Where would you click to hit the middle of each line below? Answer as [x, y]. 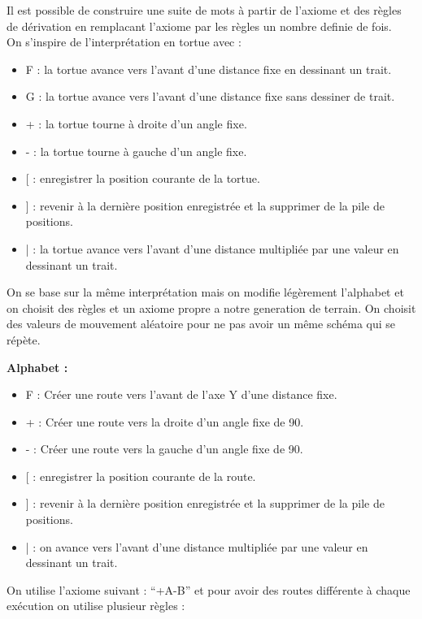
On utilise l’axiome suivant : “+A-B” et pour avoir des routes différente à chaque [209, 589]
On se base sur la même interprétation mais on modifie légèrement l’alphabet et [205, 292]
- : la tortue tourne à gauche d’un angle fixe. [136, 151]
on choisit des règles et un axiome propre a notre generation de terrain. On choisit [211, 307]
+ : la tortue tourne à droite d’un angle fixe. [136, 123]
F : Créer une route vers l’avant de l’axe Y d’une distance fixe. [181, 394]
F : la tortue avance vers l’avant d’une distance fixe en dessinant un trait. [209, 69]
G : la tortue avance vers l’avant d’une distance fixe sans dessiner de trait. [210, 96]
